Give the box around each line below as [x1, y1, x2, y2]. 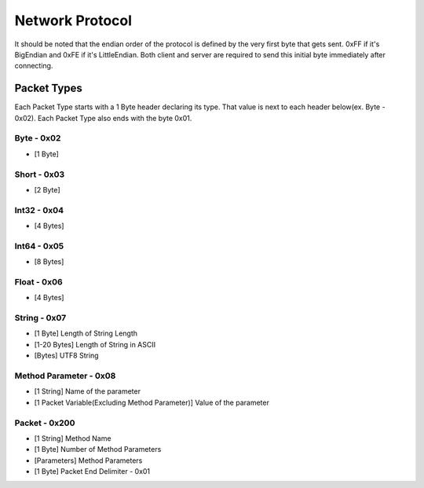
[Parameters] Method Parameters [34, 456, 143, 465]
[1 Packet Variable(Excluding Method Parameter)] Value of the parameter [34, 398, 270, 407]
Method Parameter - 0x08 [14, 370, 116, 381]
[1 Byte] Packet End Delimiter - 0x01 [34, 467, 151, 476]
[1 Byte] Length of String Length [34, 328, 137, 338]
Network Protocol [14, 12, 133, 29]
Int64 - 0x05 [14, 240, 64, 251]
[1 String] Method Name [34, 433, 111, 443]
